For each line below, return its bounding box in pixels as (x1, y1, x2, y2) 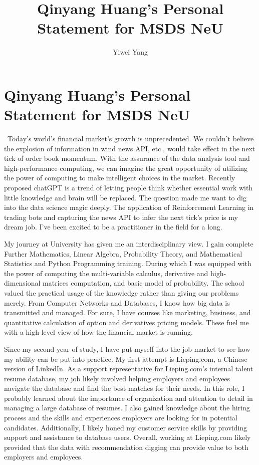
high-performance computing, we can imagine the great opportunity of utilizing (4, 162, 247, 173)
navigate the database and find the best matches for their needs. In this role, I (4, 383, 244, 393)
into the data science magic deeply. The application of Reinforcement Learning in (4, 202, 254, 212)
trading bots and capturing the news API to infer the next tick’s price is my (4, 211, 238, 222)
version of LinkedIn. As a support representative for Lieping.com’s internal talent (4, 363, 253, 374)
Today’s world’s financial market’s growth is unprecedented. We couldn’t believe (7, 133, 254, 144)
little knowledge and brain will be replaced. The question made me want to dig (4, 192, 246, 202)
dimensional (4, 278, 41, 288)
